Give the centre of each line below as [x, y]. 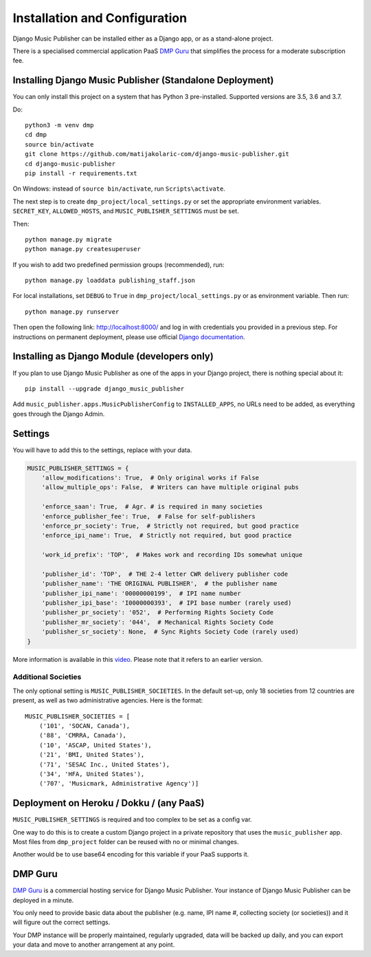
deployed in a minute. [43, 900]
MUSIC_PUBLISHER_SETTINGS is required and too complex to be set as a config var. [132, 819]
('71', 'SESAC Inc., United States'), [104, 764]
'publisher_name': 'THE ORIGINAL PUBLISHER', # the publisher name [159, 584]
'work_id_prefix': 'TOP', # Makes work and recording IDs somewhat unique [172, 555]
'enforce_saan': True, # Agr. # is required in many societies [152, 507]
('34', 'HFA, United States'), [92, 774]
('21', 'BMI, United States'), [92, 755]
